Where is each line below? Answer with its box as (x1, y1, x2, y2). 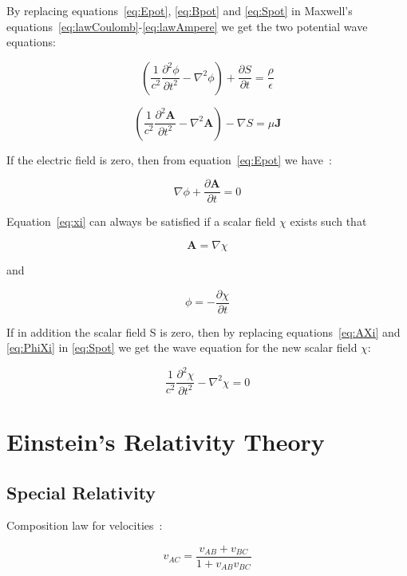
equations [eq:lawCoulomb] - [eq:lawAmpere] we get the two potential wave (6, 18, 368, 34)
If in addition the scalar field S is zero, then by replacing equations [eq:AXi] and (6, 323, 401, 340)
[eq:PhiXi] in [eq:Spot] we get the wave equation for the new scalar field (6, 339, 358, 356)
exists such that (290, 213, 367, 230)
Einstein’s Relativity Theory (6, 424, 325, 457)
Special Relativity (6, 479, 156, 504)
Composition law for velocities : (6, 517, 163, 534)
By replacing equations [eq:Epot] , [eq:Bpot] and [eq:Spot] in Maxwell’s (6, 2, 353, 18)
